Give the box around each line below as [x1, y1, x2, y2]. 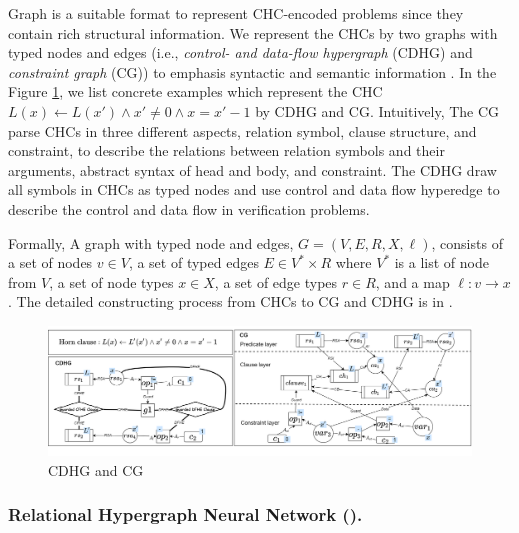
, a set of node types [49, 271, 174, 292]
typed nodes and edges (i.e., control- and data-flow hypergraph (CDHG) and [8, 42, 473, 63]
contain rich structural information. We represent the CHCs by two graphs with [8, 22, 498, 43]
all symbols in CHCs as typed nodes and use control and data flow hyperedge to [8, 179, 500, 200]
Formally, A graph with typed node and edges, [8, 232, 294, 253]
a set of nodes [8, 252, 93, 273]
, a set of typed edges [128, 252, 259, 273]
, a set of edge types [214, 271, 338, 292]
